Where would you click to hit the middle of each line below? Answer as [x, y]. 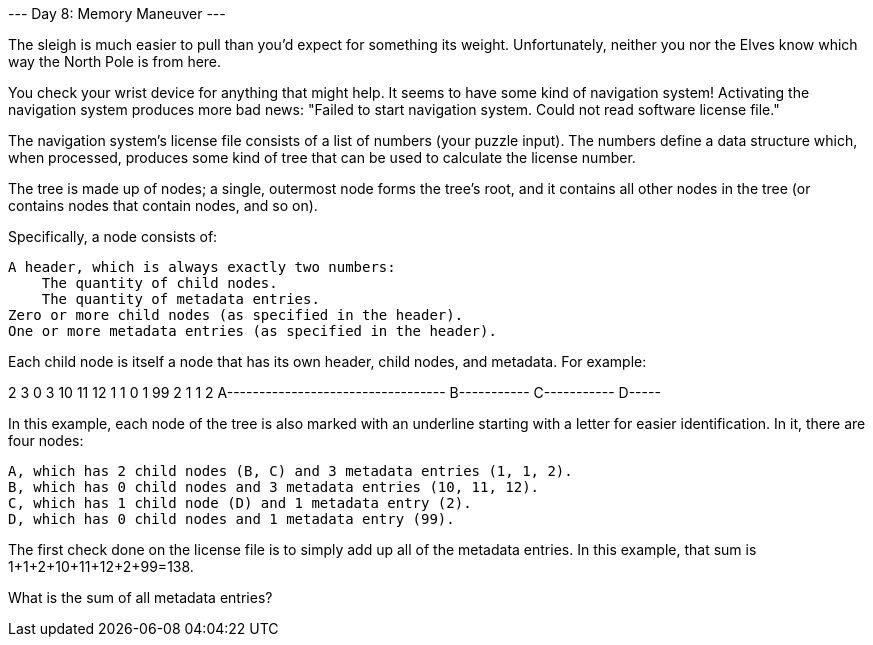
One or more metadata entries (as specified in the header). [252, 331]
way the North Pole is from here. [115, 61]
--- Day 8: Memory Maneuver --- [117, 13]
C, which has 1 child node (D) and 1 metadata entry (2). [240, 503]
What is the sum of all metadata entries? [140, 597]
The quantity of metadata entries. [180, 299]
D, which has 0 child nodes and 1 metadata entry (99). [231, 519]
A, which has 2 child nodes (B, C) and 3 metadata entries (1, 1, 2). [290, 471]
